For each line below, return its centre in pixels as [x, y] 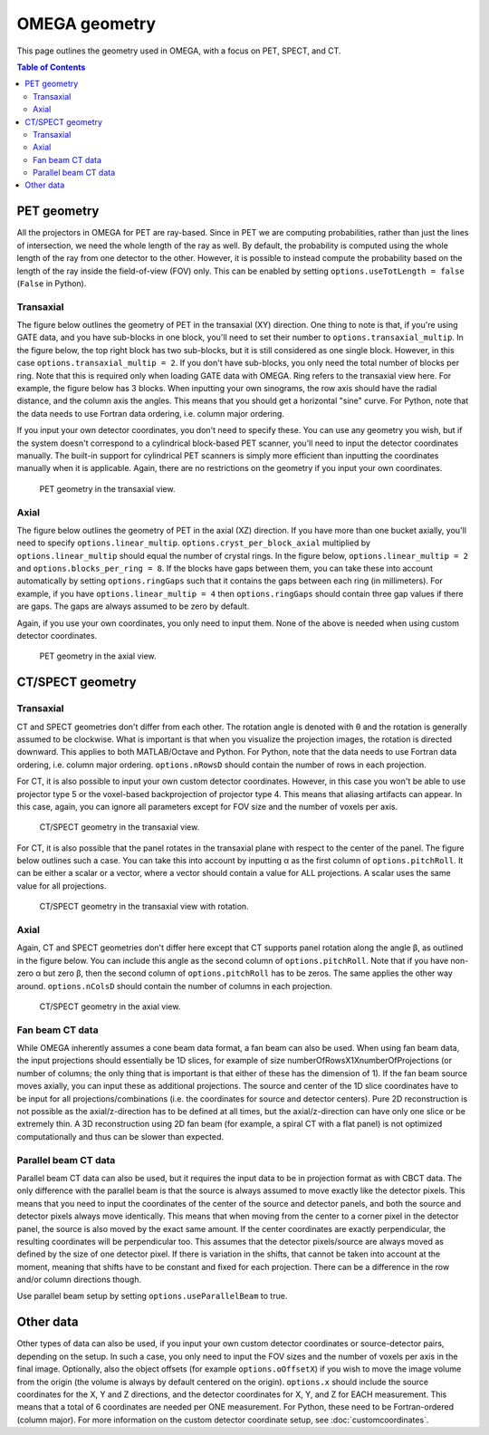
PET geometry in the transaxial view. [107, 488]
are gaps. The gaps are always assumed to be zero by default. [133, 606]
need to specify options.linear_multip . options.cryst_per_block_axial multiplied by [194, 543]
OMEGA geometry [86, 24]
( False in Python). [52, 283]
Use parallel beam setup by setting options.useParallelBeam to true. [152, 1296]
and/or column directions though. [79, 1280]
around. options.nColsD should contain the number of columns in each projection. [174, 986]
